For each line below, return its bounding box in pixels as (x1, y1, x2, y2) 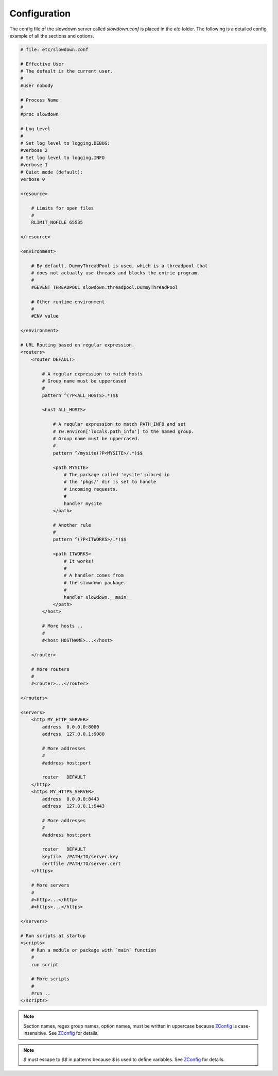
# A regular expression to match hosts (42, 371, 143, 377)
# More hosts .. (42, 623, 83, 629)
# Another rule (53, 522, 91, 528)
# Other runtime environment (31, 299, 105, 305)
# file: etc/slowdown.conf (20, 46, 89, 53)
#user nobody (20, 82, 54, 89)
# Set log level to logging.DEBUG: (20, 141, 110, 146)
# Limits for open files (31, 205, 94, 211)
